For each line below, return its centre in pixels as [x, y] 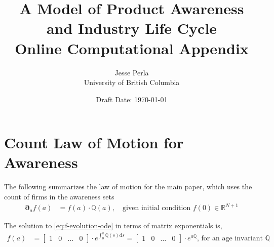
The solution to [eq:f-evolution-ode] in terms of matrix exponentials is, [113, 225]
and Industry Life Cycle [132, 28]
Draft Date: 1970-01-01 [132, 99]
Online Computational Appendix [132, 48]
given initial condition [156, 208]
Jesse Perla [132, 72]
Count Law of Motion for [94, 142]
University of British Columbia [132, 82]
